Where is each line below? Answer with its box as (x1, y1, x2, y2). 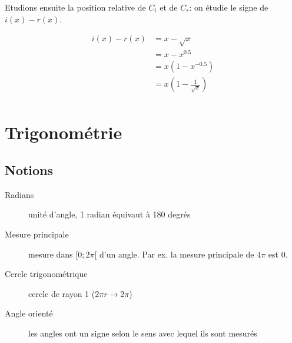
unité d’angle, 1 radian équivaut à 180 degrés (28, 208, 191, 220)
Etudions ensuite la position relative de (5, 1, 146, 13)
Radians (5, 188, 34, 200)
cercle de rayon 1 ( (28, 287, 95, 299)
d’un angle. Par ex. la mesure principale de (99, 248, 254, 260)
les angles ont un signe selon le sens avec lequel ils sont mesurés (28, 326, 257, 339)
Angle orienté (5, 307, 53, 319)
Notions (5, 160, 54, 179)
